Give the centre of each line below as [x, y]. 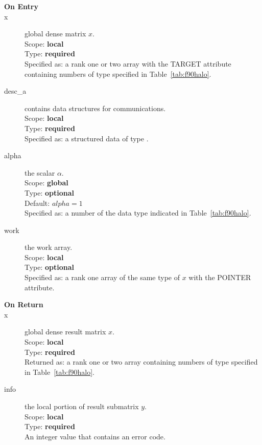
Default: [37, 203]
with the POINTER [220, 277]
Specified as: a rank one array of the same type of [102, 277]
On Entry [21, 6]
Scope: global [46, 183]
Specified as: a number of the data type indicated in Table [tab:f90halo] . [138, 213]
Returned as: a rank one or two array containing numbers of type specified [141, 362]
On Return [24, 304]
